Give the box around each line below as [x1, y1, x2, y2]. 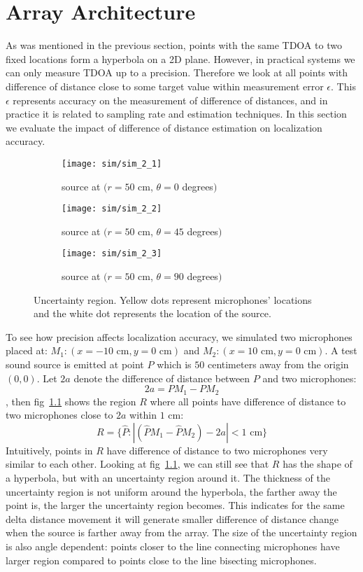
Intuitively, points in [6, 442, 93, 457]
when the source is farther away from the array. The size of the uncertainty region [6, 525, 357, 540]
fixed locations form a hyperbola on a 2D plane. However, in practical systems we [6, 51, 355, 66]
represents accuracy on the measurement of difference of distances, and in [13, 92, 328, 107]
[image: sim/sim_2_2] [62, 204, 162, 214]
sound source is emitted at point [6, 357, 144, 371]
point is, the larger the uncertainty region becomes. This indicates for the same [6, 498, 345, 512]
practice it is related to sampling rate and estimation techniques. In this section [6, 106, 347, 121]
